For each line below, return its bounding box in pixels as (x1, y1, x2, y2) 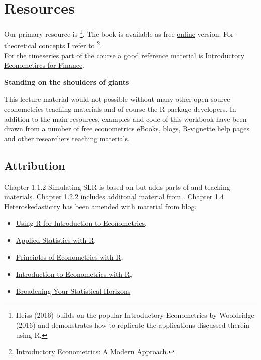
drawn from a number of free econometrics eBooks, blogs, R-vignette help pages (4, 123, 249, 134)
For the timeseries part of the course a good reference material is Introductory (4, 50, 245, 60)
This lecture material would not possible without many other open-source (4, 94, 230, 104)
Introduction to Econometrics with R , (16, 268, 132, 279)
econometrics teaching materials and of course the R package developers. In (4, 104, 236, 114)
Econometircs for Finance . (4, 60, 85, 70)
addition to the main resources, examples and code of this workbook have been (4, 113, 247, 124)
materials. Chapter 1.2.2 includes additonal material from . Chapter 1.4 (4, 191, 224, 202)
